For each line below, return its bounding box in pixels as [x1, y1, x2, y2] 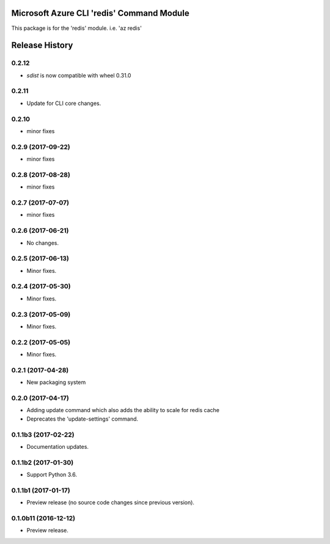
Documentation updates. [26, 443, 89, 450]
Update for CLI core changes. [26, 100, 101, 107]
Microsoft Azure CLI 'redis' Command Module [11, 8, 189, 18]
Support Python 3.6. [26, 471, 78, 479]
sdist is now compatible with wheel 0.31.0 [26, 71, 131, 79]
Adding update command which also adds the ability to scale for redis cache [26, 407, 220, 414]
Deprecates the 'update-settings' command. [26, 415, 139, 423]
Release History [11, 40, 73, 51]
